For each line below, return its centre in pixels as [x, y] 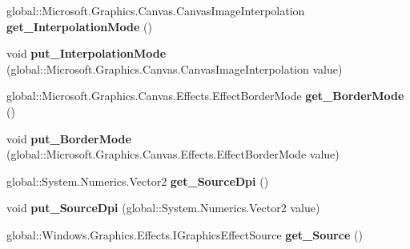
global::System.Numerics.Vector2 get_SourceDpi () [138, 181]
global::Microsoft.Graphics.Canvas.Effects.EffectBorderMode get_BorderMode [205, 96]
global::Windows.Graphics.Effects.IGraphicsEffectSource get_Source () [185, 234]
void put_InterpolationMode [86, 53]
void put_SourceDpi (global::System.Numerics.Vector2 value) [163, 208]
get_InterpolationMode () [79, 26]
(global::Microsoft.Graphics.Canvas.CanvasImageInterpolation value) [175, 68]
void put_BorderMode [69, 138]
